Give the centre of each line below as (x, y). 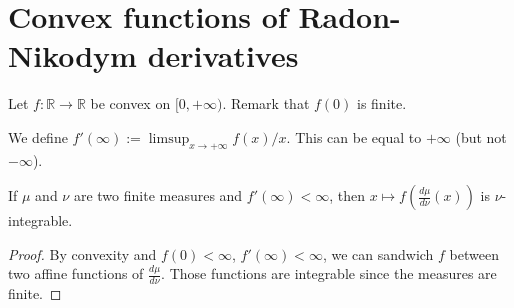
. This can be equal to (354, 136)
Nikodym (72, 55)
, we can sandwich (378, 253)
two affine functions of (76, 273)
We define (38, 136)
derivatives (223, 55)
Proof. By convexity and (82, 253)
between (474, 253)
